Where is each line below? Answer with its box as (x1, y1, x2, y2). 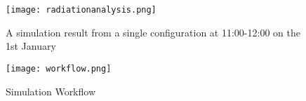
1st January (6, 39, 56, 53)
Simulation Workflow (6, 83, 96, 98)
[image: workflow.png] (6, 63, 112, 74)
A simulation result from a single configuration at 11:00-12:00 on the (6, 25, 300, 39)
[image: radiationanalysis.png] (6, 5, 157, 15)
